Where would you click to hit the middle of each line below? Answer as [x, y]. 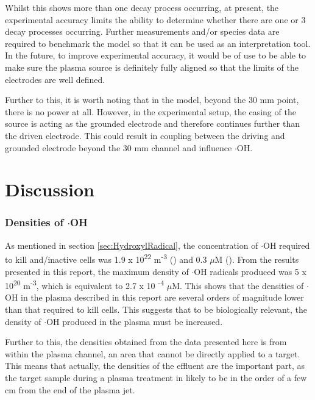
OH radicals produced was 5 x [250, 271]
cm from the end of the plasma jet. [70, 389]
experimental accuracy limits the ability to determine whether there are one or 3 [155, 19]
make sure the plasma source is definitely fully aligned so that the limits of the [152, 67]
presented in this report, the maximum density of [97, 271]
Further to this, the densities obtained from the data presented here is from [146, 342]
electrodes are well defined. [55, 79]
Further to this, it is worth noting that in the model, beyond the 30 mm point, [152, 100]
